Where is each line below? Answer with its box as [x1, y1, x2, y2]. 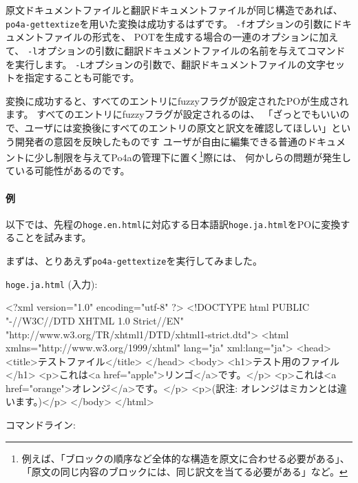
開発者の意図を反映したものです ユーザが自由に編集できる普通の [14, 134, 308, 148]
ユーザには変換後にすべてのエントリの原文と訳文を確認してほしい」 [24, 120, 332, 134]
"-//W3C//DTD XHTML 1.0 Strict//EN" [6, 313, 185, 327]
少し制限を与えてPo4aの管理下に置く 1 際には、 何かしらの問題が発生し [34, 148, 351, 164]
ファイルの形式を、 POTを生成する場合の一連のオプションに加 [43, 30, 329, 44]
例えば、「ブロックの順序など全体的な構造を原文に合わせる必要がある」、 [21, 451, 350, 465]
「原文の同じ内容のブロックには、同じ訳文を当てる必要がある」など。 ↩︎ [21, 464, 348, 479]
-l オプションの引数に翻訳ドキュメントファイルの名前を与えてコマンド [27, 43, 346, 57]
